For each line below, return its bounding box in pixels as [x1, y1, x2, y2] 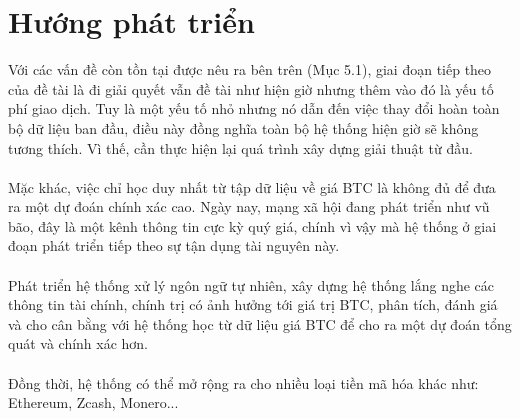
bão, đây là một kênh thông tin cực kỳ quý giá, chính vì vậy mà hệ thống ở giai [8, 215, 497, 236]
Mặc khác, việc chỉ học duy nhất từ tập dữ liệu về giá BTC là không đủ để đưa [8, 176, 496, 197]
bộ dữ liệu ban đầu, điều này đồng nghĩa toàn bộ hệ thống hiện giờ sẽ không [8, 117, 479, 138]
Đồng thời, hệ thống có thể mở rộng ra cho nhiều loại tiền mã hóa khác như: [8, 372, 479, 393]
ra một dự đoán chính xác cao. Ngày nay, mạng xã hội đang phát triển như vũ [8, 196, 490, 217]
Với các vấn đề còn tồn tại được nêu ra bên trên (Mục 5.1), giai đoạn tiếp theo [8, 59, 492, 80]
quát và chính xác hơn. [8, 333, 149, 354]
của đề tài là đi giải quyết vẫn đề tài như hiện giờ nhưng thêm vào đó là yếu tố [8, 78, 494, 99]
